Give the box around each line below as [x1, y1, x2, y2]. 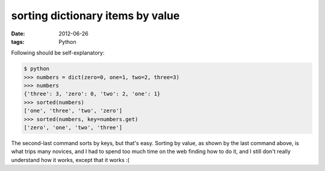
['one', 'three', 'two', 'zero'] [23, 107, 123, 114]
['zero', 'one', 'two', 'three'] [23, 124, 123, 131]
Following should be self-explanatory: [11, 49, 105, 56]
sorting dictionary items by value [11, 9, 180, 22]
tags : [11, 38, 25, 45]
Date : [11, 30, 25, 37]
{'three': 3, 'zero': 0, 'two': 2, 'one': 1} [23, 91, 161, 97]
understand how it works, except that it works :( [11, 156, 129, 163]
